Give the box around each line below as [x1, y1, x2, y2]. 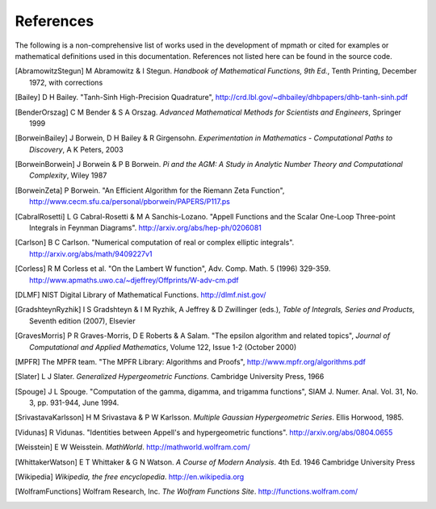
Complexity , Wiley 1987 [29, 170, 107, 181]
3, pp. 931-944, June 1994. [29, 398, 119, 407]
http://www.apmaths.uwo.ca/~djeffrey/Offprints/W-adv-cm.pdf [29, 275, 239, 285]
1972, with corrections [29, 77, 103, 87]
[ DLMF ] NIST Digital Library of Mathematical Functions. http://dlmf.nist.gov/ [15, 290, 266, 299]
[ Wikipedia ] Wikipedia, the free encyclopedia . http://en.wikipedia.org [15, 472, 245, 482]
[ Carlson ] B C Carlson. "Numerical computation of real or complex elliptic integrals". [15, 238, 295, 248]
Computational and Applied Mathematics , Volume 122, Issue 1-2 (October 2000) [29, 342, 297, 352]
